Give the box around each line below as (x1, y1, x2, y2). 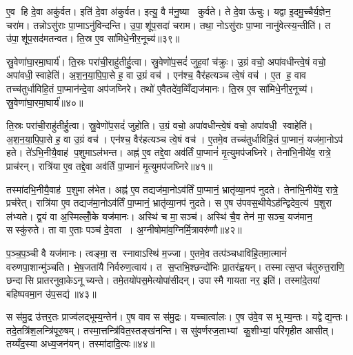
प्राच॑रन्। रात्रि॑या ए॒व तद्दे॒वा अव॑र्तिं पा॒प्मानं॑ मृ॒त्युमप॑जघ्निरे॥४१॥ (6, 158, 213, 173)
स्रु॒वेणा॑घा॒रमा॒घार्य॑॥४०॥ (6, 95, 83, 109)
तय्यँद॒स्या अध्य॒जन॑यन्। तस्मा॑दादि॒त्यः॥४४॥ (6, 336, 155, 351)
